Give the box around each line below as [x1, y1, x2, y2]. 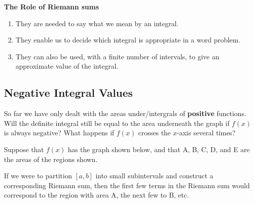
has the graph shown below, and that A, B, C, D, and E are [68, 144, 250, 154]
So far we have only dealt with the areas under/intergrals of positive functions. [4, 108, 247, 119]
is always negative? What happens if [4, 127, 115, 138]
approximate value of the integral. [15, 61, 119, 71]
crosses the [138, 127, 171, 138]
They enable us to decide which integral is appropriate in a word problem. [15, 35, 241, 45]
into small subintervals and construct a [95, 170, 213, 181]
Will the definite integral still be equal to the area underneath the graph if [4, 118, 230, 128]
